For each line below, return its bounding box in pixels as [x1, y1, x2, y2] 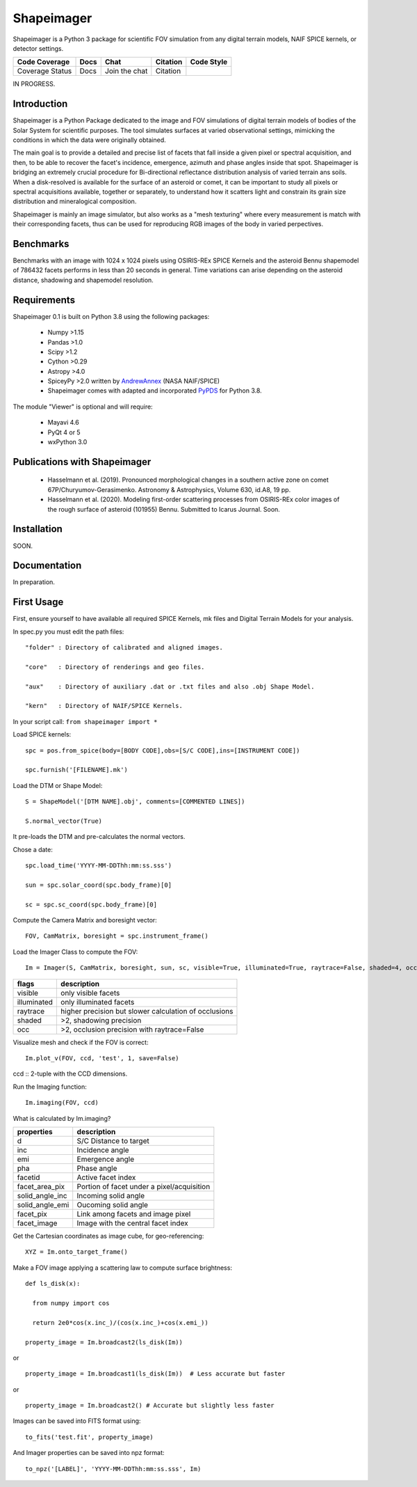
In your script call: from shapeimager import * [13, 717, 158, 725]
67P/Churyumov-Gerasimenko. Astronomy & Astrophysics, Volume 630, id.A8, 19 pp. [47, 485, 291, 494]
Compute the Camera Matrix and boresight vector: [13, 916, 158, 925]
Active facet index [76, 1173, 136, 1182]
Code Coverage [17, 57, 70, 67]
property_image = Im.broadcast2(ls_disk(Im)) [25, 1338, 183, 1346]
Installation [13, 523, 63, 535]
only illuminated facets [60, 997, 135, 1007]
